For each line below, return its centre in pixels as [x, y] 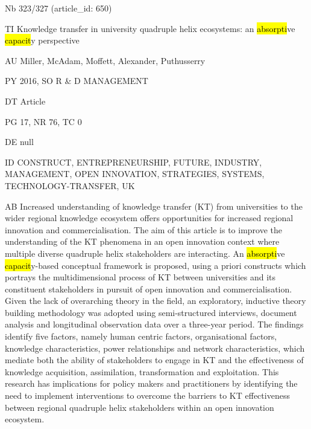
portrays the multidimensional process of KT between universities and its [140, 277]
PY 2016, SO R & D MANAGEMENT [77, 81]
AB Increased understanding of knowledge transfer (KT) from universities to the [154, 206]
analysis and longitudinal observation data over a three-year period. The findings [154, 324]
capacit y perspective [42, 40]
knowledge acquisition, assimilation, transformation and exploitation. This [142, 371]
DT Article [25, 101]
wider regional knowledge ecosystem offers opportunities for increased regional [149, 218]
